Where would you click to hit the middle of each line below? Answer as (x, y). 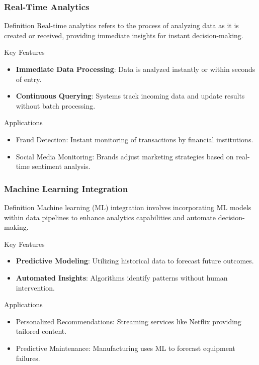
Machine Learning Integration (66, 188)
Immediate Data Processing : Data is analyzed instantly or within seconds (136, 69)
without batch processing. (56, 105)
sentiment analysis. (61, 166)
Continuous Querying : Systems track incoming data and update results (130, 96)
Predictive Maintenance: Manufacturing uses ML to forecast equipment (125, 348)
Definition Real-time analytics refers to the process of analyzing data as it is (121, 25)
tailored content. (41, 331)
